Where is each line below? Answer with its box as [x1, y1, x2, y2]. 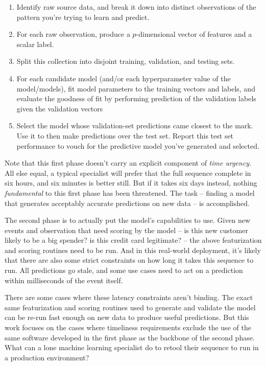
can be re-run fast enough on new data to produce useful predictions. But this [5, 312, 249, 323]
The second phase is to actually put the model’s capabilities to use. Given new [5, 215, 251, 225]
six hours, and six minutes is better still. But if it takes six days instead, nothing [5, 177, 257, 188]
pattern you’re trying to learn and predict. [16, 11, 150, 22]
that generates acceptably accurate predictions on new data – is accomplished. [5, 197, 250, 208]
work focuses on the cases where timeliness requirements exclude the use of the [5, 322, 251, 333]
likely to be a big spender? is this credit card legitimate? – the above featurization [5, 235, 262, 245]
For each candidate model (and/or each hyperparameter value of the [16, 73, 231, 83]
